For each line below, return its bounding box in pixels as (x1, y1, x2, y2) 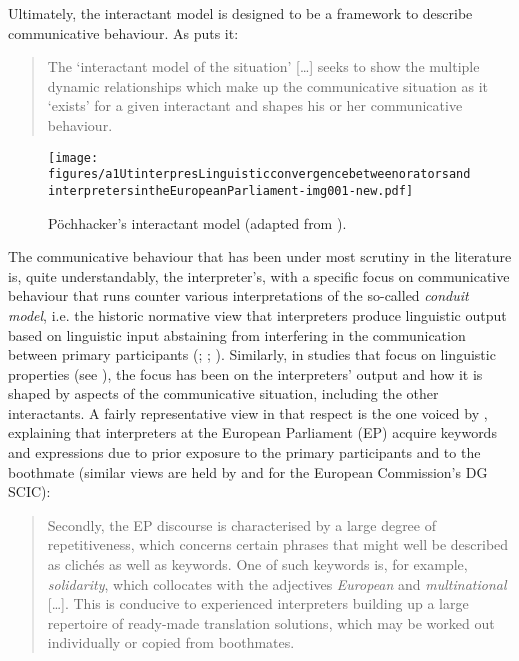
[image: (48, 150, 99, 165)
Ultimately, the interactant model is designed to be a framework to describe (8, 3, 473, 23)
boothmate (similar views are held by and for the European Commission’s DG (8, 461, 488, 482)
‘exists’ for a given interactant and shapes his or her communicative (47, 95, 463, 116)
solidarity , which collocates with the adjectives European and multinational (47, 573, 507, 594)
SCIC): (8, 481, 51, 502)
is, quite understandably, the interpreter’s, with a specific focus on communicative (8, 265, 510, 286)
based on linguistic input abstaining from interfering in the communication (8, 324, 466, 345)
